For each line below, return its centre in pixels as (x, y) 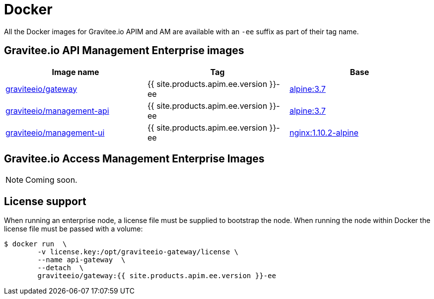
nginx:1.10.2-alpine (324, 132)
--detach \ (61, 268)
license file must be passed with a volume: (73, 229)
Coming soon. (51, 180)
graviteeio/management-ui (55, 132)
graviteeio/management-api (57, 111)
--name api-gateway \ (81, 260)
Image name (75, 72)
